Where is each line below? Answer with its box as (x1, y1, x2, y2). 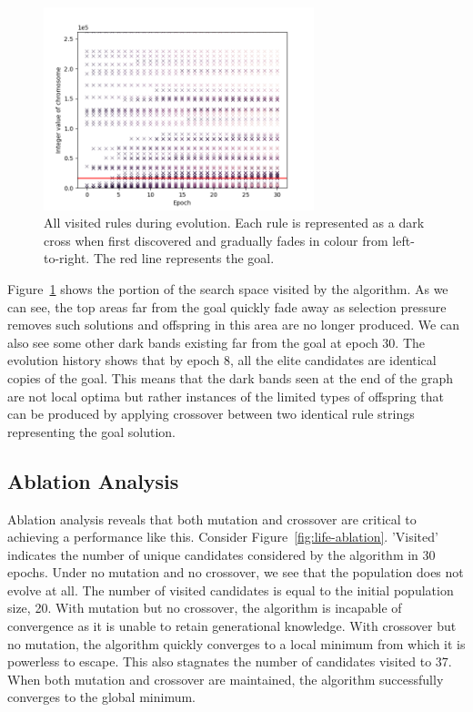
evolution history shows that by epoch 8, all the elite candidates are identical (7, 351, 437, 370)
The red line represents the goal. (93, 249, 275, 268)
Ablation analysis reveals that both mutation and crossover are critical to (7, 509, 417, 528)
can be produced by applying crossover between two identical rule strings (7, 404, 415, 423)
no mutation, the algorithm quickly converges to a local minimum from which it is (7, 634, 466, 653)
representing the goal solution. (7, 422, 176, 441)
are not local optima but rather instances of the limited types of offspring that (7, 386, 444, 405)
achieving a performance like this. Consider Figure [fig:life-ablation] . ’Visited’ (7, 527, 438, 546)
